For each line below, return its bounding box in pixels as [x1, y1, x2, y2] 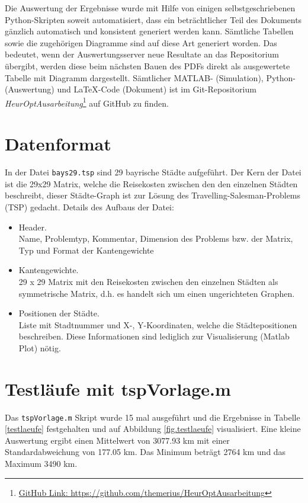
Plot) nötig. [18, 341, 61, 354]
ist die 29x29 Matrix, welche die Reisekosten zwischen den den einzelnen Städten [5, 177, 298, 190]
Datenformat [5, 132, 111, 156]
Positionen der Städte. [18, 307, 100, 319]
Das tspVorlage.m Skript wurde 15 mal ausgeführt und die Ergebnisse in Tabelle [5, 411, 300, 423]
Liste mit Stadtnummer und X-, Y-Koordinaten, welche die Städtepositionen [18, 318, 297, 331]
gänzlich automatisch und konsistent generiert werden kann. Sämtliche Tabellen [5, 25, 294, 37]
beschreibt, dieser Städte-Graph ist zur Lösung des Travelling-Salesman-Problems [5, 189, 301, 201]
